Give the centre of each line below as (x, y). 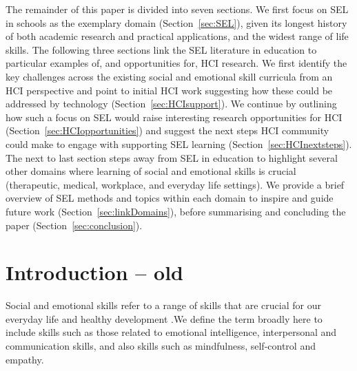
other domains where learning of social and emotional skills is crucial (151, 171)
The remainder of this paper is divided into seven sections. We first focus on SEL (177, 9)
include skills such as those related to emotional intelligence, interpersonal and (171, 332)
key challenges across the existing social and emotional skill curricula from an (169, 76)
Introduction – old (94, 272)
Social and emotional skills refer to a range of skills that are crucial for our (163, 305)
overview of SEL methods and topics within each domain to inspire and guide (170, 198)
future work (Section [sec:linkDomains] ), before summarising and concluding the (176, 211)
